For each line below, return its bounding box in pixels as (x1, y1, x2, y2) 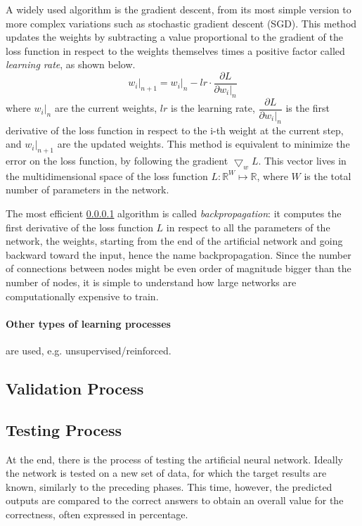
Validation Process (6, 378, 144, 399)
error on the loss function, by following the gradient (6, 153, 228, 168)
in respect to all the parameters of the (166, 219, 330, 234)
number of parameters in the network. (6, 182, 169, 197)
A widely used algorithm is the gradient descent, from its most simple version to (6, 2, 351, 16)
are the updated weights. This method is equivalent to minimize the (57, 136, 350, 151)
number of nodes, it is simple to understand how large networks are (6, 275, 297, 290)
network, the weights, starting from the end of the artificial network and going (6, 233, 343, 248)
